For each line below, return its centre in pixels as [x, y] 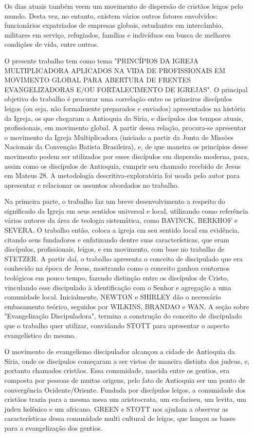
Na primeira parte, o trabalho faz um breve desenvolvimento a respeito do [115, 201]
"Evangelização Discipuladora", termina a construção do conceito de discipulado [123, 316]
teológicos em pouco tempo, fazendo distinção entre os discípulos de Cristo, [117, 278]
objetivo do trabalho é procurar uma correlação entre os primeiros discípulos [118, 99]
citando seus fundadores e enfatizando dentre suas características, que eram [117, 239]
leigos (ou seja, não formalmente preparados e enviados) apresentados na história [125, 108]
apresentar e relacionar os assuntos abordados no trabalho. [92, 185]
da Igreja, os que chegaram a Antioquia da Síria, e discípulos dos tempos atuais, [124, 118]
